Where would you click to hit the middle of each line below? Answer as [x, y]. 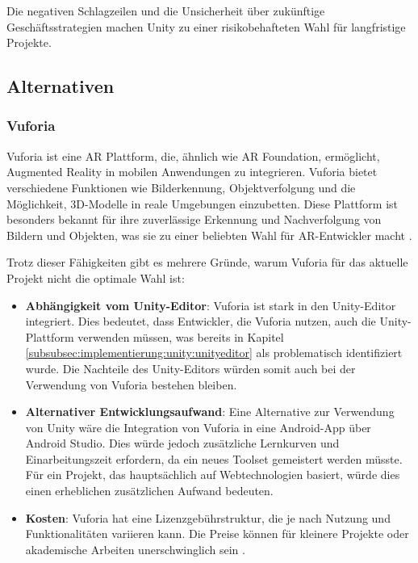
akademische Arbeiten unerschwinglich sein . [135, 549]
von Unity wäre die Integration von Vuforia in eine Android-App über [198, 427]
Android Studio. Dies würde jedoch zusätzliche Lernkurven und [182, 443]
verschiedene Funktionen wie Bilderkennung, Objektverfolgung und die [181, 187]
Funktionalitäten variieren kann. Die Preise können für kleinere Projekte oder [217, 534]
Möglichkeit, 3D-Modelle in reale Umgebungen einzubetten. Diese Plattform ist [202, 203]
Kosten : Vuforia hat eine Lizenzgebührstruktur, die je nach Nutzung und [208, 517]
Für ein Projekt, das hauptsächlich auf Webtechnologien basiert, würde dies [213, 475]
